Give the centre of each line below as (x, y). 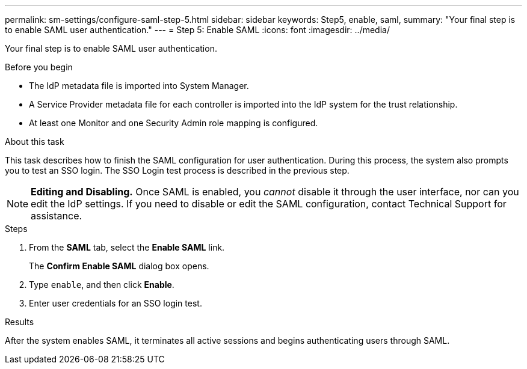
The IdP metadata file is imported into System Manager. (139, 86)
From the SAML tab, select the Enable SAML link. (127, 247)
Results (20, 322)
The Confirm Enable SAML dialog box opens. (119, 266)
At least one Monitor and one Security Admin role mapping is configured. (174, 123)
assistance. (57, 216)
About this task (35, 142)
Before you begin (39, 67)
